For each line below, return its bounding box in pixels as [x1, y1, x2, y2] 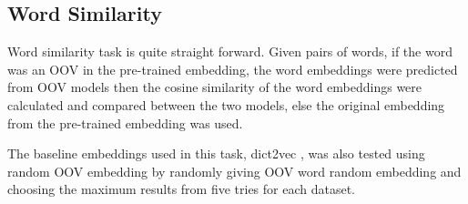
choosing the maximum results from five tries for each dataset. [7, 179, 356, 199]
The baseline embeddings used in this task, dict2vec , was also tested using [7, 144, 425, 163]
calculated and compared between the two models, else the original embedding [7, 95, 445, 114]
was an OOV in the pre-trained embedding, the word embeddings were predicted [7, 59, 458, 78]
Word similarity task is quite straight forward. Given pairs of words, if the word [7, 42, 453, 61]
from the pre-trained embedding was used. [7, 113, 243, 132]
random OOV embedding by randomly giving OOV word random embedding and [7, 161, 462, 180]
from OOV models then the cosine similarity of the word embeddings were [7, 77, 422, 97]
